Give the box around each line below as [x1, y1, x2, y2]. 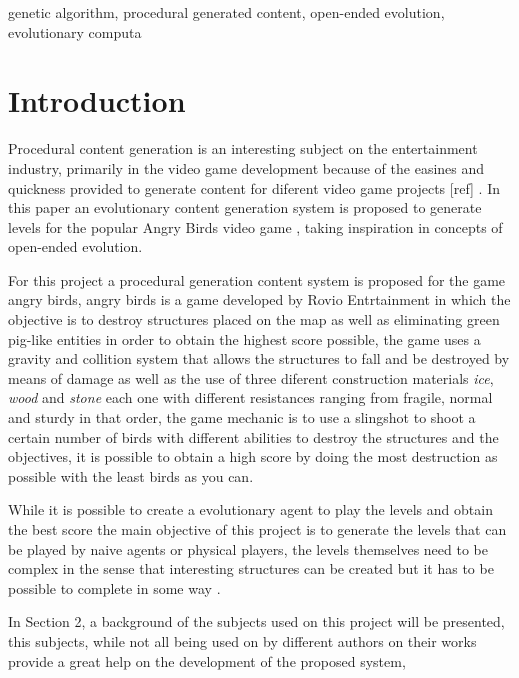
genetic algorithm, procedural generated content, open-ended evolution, [8, 2, 445, 22]
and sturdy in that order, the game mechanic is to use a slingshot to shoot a [8, 407, 476, 428]
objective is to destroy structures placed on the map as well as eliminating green [8, 309, 500, 330]
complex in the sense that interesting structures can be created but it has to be [8, 558, 494, 579]
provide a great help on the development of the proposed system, [8, 650, 406, 671]
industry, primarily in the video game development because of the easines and [8, 157, 485, 178]
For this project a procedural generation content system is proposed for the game [8, 269, 506, 290]
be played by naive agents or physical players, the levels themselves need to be [8, 538, 488, 559]
